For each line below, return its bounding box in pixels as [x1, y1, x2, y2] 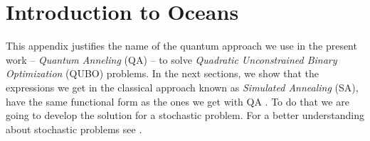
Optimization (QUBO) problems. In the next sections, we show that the [6, 66, 319, 81]
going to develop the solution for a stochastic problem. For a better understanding [6, 108, 364, 123]
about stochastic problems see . [6, 121, 142, 136]
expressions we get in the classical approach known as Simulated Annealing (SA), [6, 79, 359, 94]
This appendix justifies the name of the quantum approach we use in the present [6, 38, 357, 53]
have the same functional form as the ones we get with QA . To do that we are [6, 94, 349, 108]
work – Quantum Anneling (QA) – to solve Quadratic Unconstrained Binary [6, 52, 337, 67]
